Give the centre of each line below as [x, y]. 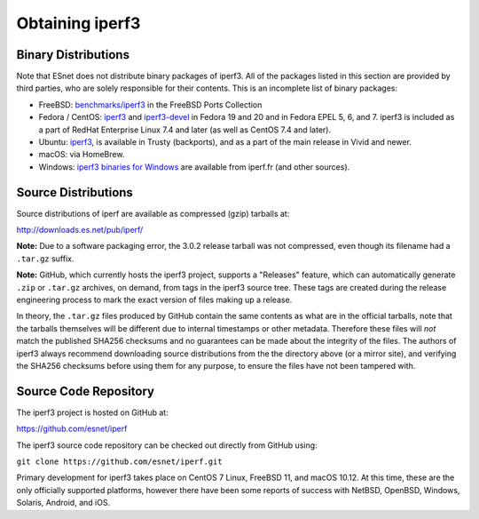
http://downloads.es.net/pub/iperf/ [80, 230]
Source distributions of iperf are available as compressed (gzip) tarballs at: [153, 213]
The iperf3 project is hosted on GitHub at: [92, 412]
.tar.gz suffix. [45, 259]
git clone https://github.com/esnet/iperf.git [119, 462]
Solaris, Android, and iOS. [63, 503]
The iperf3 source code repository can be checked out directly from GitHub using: [167, 445]
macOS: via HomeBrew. [82, 155]
